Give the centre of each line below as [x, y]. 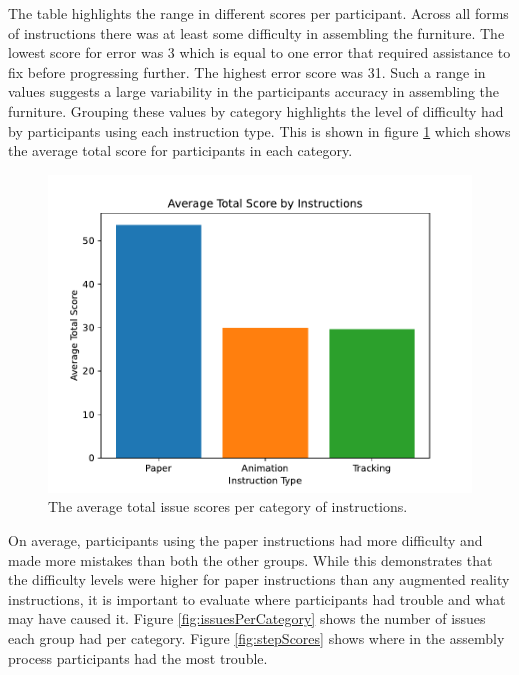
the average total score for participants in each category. [180, 150]
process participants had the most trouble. [138, 657]
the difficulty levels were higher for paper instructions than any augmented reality [259, 579]
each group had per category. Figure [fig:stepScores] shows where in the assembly [256, 637]
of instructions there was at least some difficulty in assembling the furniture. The [256, 32]
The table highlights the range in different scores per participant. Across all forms [258, 13]
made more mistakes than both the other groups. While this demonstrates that [250, 559]
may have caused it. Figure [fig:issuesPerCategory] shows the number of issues [247, 618]
